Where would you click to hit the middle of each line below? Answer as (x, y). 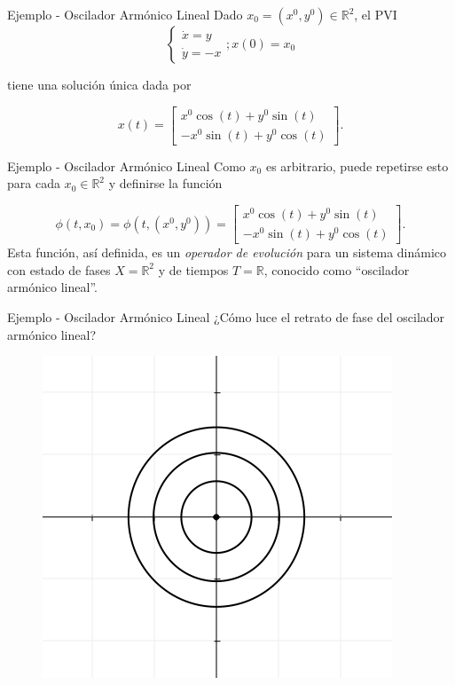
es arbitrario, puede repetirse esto (357, 165)
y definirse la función (165, 183)
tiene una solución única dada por (99, 84)
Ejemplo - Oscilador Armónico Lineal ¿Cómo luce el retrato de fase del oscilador (226, 317)
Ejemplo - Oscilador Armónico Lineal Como (126, 165)
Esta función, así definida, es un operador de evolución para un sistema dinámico (227, 252)
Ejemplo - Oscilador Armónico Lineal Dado (125, 14)
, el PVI (376, 14)
